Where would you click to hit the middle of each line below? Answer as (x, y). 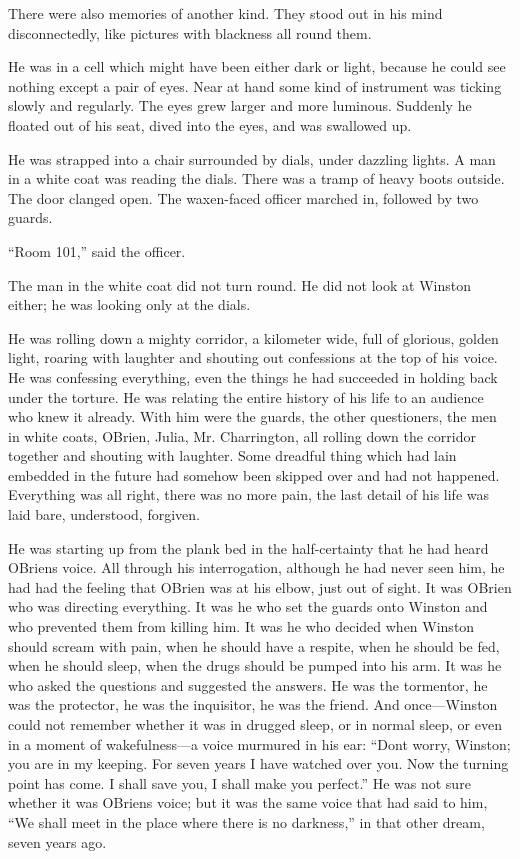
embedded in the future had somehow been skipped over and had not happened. (254, 474)
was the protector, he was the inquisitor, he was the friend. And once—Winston (253, 704)
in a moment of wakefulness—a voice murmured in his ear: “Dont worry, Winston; (259, 743)
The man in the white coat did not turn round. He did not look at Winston (239, 284)
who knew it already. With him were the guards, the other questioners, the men (252, 416)
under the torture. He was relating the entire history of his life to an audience (246, 396)
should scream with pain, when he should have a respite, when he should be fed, (254, 645)
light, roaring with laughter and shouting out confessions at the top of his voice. (253, 357)
